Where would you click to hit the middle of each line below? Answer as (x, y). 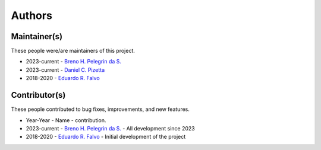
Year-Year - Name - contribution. (66, 120)
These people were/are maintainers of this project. (73, 51)
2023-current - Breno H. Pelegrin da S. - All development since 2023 (111, 128)
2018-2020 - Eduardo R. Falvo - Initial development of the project (106, 137)
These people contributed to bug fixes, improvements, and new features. (100, 109)
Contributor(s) (38, 95)
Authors (32, 15)
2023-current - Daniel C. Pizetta (65, 70)
